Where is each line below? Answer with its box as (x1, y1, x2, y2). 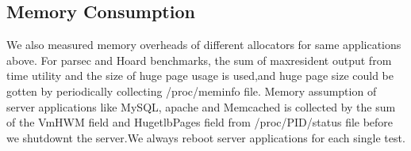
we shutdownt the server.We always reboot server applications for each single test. (6, 129, 405, 145)
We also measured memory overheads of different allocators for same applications (6, 36, 401, 53)
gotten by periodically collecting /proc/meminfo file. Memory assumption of (6, 82, 377, 99)
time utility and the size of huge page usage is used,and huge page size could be (6, 67, 394, 84)
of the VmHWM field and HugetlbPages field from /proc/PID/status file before (6, 114, 394, 130)
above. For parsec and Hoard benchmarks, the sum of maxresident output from (6, 51, 392, 68)
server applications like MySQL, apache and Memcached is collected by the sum (6, 98, 396, 115)
